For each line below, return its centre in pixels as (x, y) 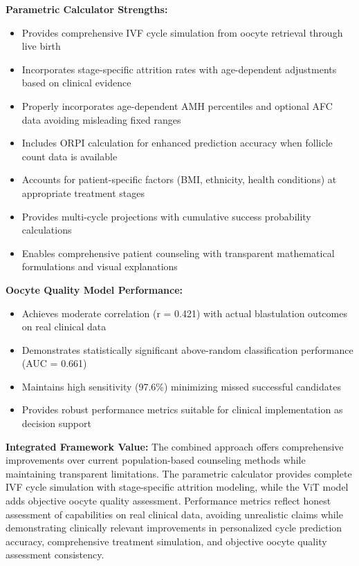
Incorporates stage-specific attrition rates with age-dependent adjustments (179, 69)
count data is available (70, 156)
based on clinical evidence (76, 83)
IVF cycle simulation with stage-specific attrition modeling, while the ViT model (177, 487)
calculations (47, 230)
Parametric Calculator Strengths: (87, 9)
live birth (41, 46)
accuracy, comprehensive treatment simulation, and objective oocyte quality (166, 541)
